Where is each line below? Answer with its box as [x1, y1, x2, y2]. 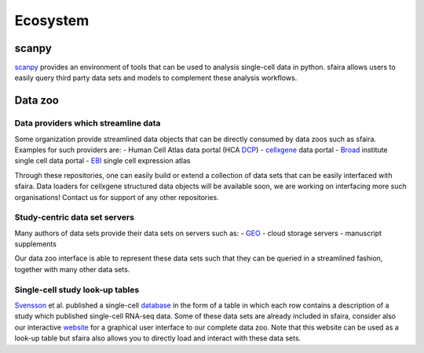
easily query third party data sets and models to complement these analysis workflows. [14, 73, 298, 82]
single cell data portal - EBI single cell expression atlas [14, 156, 191, 166]
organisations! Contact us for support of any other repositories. [14, 192, 219, 202]
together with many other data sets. [14, 264, 130, 274]
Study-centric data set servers [14, 212, 135, 223]
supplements [14, 239, 57, 249]
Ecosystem [14, 12, 90, 29]
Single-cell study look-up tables [14, 284, 140, 295]
